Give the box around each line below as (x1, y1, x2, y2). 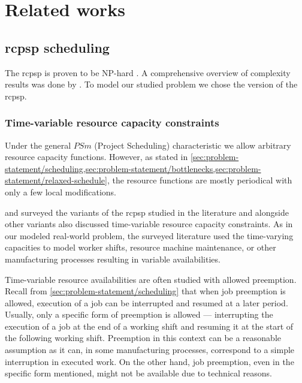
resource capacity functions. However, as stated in (5, 150, 188, 163)
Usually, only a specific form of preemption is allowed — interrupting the (5, 308, 273, 321)
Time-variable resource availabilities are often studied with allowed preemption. (5, 273, 297, 285)
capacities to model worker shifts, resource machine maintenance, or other (5, 241, 276, 254)
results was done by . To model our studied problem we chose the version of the (5, 78, 298, 91)
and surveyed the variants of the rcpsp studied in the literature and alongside (5, 206, 289, 218)
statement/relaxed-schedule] (5, 174, 107, 186)
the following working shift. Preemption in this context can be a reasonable (5, 331, 282, 344)
